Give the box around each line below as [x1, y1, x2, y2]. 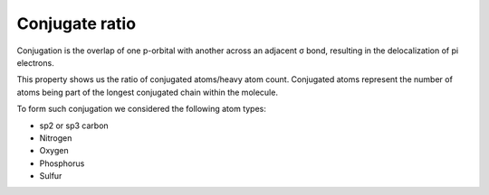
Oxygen [39, 145, 69, 156]
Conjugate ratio [16, 14, 136, 33]
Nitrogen [39, 132, 72, 144]
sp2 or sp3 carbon [39, 120, 109, 131]
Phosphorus [39, 158, 85, 169]
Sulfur [39, 171, 62, 181]
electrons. [16, 57, 54, 68]
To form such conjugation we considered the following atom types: [16, 104, 267, 115]
